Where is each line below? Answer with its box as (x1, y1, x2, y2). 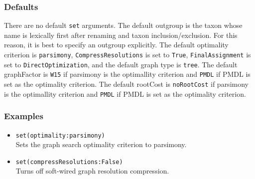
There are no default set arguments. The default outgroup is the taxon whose (4, 20, 243, 30)
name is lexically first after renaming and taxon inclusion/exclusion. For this (4, 29, 238, 40)
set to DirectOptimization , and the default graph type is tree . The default (4, 59, 238, 69)
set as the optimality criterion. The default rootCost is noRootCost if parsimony (4, 79, 249, 89)
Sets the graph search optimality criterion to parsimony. (15, 139, 187, 150)
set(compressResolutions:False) (15, 158, 123, 166)
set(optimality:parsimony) (15, 132, 105, 139)
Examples (4, 110, 43, 122)
